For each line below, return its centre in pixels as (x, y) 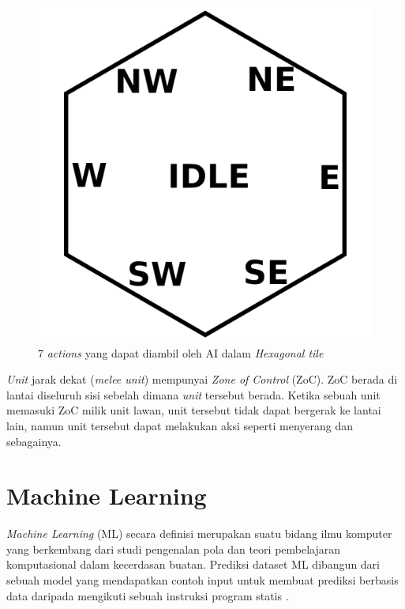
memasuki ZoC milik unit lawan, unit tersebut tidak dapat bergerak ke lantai (194, 410)
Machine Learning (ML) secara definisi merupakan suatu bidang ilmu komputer (199, 533)
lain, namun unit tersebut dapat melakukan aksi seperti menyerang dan (180, 425)
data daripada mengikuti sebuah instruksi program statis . (148, 595)
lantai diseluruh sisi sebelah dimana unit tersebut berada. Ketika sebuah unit (193, 394)
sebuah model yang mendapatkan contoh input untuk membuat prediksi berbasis (202, 580)
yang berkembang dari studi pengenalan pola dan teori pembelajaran (174, 548)
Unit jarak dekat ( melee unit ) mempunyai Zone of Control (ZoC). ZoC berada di (202, 379)
